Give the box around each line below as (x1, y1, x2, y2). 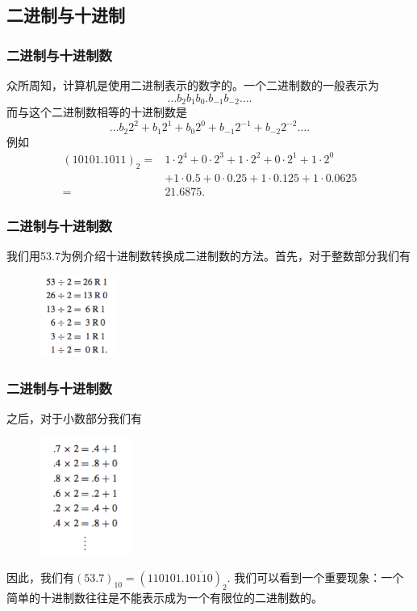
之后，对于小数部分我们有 (6, 410, 142, 427)
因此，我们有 (6, 568, 74, 585)
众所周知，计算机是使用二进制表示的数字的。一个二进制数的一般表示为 (6, 77, 379, 93)
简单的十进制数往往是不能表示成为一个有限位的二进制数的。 (6, 588, 323, 605)
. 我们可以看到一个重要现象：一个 (227, 568, 404, 585)
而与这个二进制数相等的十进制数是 (6, 103, 187, 120)
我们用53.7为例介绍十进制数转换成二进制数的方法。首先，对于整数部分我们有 (6, 247, 411, 263)
